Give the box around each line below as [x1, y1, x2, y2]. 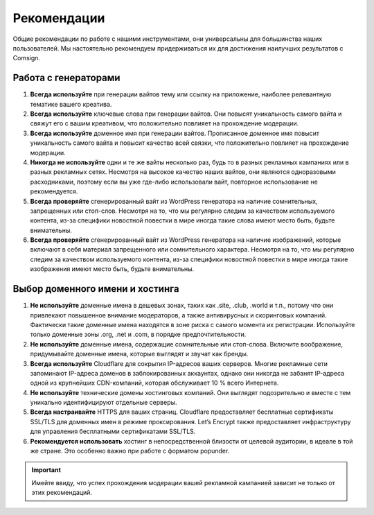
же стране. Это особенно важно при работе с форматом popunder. [30, 447, 230, 455]
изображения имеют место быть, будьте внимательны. [30, 265, 195, 273]
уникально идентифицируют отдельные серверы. [30, 399, 177, 407]
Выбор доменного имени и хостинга [12, 283, 179, 295]
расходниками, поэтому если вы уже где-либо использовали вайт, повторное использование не [30, 177, 318, 186]
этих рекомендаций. [31, 489, 93, 497]
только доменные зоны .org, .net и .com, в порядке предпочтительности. [30, 330, 247, 339]
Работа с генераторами [12, 72, 121, 84]
